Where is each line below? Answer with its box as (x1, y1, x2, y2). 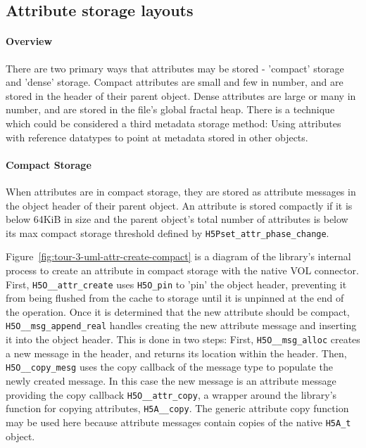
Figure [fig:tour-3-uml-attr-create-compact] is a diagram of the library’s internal (6, 249, 351, 264)
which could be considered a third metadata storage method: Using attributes (6, 115, 341, 130)
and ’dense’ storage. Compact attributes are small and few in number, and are (6, 75, 343, 89)
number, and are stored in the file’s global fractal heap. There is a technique (6, 102, 335, 117)
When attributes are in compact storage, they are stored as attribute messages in (6, 184, 356, 198)
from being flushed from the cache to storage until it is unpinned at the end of (6, 290, 344, 305)
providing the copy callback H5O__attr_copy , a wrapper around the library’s (6, 387, 337, 402)
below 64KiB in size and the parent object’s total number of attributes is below (6, 212, 348, 226)
